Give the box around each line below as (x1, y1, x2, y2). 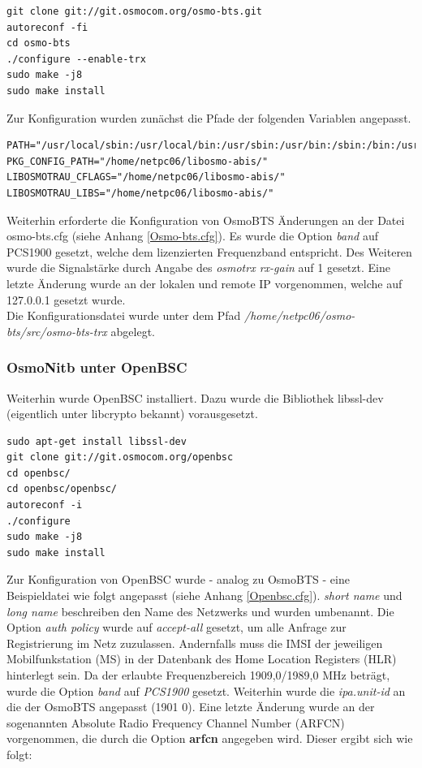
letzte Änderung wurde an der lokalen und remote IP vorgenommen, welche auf (6, 274, 403, 291)
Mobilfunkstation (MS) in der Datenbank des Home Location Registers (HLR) (6, 650, 397, 667)
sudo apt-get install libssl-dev (6, 435, 187, 447)
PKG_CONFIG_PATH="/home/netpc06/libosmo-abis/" (6, 155, 269, 167)
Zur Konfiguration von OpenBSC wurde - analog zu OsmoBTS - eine (6, 571, 350, 588)
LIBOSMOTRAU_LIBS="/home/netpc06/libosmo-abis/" (6, 187, 274, 199)
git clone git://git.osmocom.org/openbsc (6, 451, 234, 464)
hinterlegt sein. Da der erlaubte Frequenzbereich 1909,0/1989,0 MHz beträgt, (6, 667, 390, 683)
